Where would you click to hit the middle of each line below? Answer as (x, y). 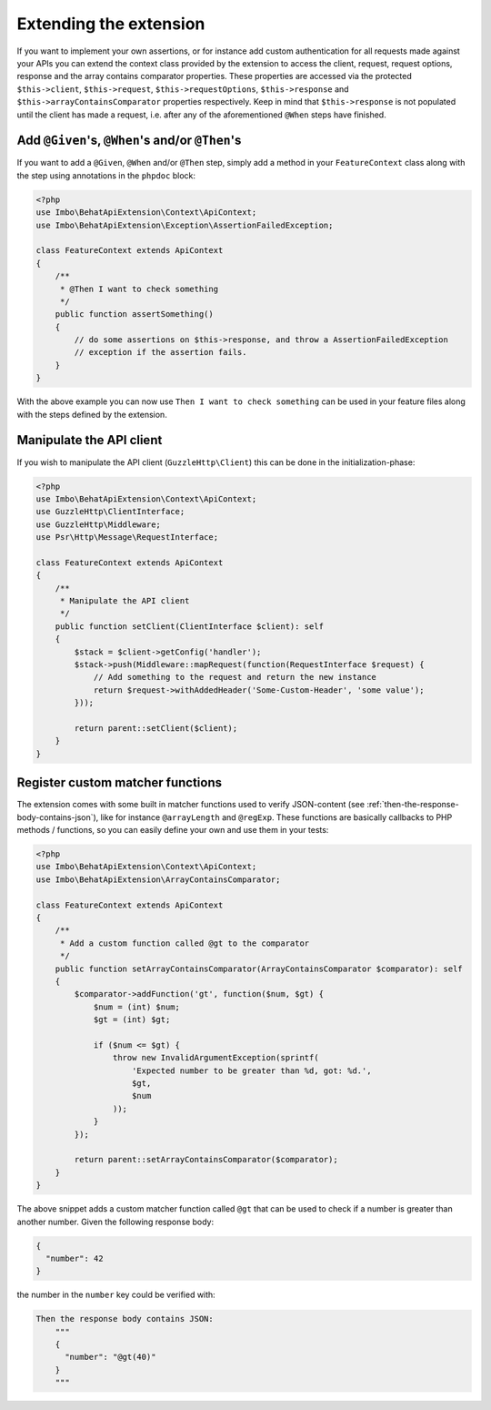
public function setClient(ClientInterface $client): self (190, 626)
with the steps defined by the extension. (92, 414)
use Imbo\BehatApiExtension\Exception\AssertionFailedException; (185, 225)
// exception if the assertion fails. (160, 352)
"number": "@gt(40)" (110, 1357)
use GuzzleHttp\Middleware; (98, 524)
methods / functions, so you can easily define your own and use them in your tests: (173, 830)
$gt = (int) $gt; (132, 1020)
